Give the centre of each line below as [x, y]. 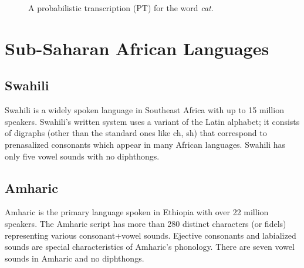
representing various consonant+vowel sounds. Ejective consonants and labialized [151, 235]
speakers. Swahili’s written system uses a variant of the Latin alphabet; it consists [152, 121]
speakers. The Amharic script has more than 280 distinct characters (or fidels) [146, 223]
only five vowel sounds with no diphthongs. [82, 156]
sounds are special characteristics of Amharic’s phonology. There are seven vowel [150, 247]
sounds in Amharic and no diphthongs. [75, 258]
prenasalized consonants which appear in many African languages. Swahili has [145, 144]
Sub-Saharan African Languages [137, 48]
